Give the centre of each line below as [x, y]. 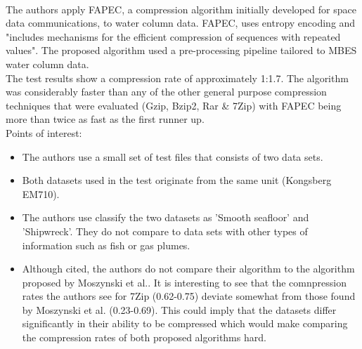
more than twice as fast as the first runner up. [105, 119]
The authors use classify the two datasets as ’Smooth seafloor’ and [166, 217]
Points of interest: [44, 132]
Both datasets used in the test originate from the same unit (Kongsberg [177, 180]
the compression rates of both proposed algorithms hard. [144, 337]
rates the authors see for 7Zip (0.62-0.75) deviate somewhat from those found [189, 296]
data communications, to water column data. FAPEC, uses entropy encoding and [181, 23]
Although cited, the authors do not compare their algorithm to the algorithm [188, 269]
